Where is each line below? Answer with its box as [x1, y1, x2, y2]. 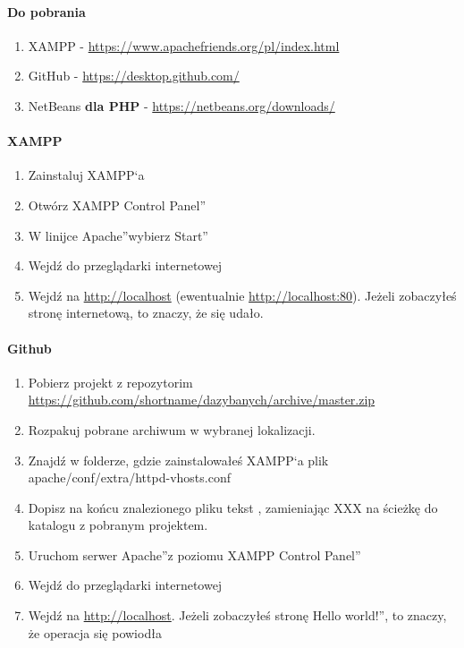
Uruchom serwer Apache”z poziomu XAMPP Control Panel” [28, 545, 361, 564]
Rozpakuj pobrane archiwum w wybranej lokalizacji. [28, 420, 316, 439]
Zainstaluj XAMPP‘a [28, 166, 145, 184]
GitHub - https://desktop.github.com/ [28, 66, 240, 85]
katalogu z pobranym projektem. [28, 516, 208, 534]
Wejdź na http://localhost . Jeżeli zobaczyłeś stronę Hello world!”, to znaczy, [28, 606, 447, 625]
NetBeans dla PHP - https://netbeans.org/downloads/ [28, 96, 335, 115]
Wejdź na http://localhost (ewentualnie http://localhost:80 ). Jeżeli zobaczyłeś [28, 286, 457, 304]
